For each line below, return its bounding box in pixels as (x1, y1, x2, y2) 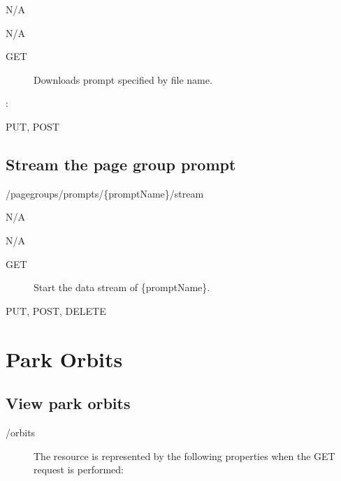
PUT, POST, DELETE (6, 303, 106, 318)
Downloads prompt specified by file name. (34, 72, 212, 87)
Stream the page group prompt (6, 153, 236, 175)
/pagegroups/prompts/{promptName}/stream (6, 186, 204, 200)
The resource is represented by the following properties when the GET (34, 448, 335, 463)
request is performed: (34, 462, 124, 477)
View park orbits (6, 392, 131, 414)
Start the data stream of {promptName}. (34, 280, 210, 295)
